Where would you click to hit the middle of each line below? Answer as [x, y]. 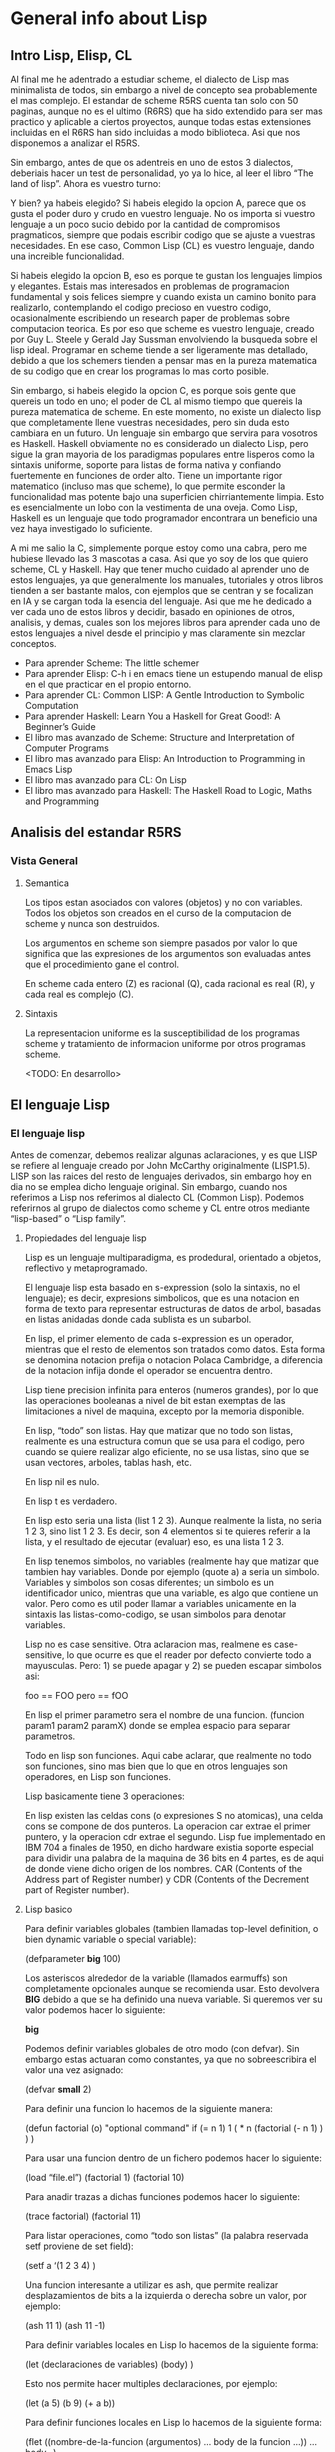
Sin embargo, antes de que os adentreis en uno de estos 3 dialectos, [152, 162]
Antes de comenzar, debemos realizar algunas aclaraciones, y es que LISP [164, 1155]
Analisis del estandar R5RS [96, 832]
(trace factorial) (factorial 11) [83, 2216]
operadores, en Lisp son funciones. [98, 1777]
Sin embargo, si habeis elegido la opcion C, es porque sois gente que [153, 390]
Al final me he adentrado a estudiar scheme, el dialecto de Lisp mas [150, 79]
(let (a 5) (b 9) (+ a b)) [70, 2403]
